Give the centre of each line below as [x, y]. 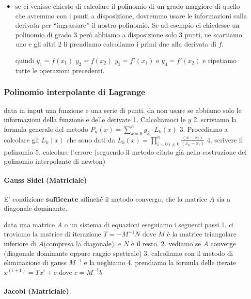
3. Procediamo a [204, 129]
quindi [25, 60]
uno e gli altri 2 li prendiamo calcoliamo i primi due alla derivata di [116, 44]
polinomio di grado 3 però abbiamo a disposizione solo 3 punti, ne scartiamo [129, 34]
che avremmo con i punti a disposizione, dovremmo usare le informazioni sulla [131, 15]
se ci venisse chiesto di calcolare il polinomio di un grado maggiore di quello [128, 6]
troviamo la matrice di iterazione [53, 234]
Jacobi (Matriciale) [37, 291]
